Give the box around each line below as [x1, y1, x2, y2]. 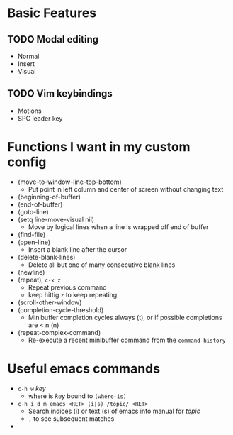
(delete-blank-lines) [17, 253, 76, 261]
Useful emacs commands [7, 360, 161, 377]
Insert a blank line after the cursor [28, 245, 127, 253]
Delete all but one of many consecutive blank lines [28, 260, 176, 269]
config [7, 154, 47, 170]
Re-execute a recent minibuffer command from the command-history [28, 336, 226, 344]
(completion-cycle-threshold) [17, 305, 104, 314]
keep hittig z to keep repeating [28, 290, 118, 299]
